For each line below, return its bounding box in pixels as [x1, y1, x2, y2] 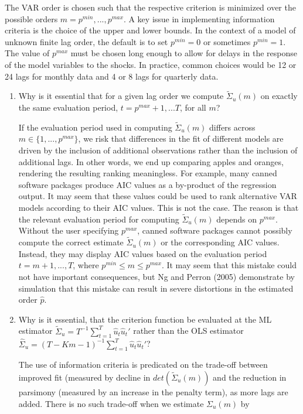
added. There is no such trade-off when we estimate [18, 397, 204, 409]
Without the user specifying [18, 224, 119, 237]
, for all [179, 101, 206, 113]
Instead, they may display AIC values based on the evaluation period [18, 247, 267, 259]
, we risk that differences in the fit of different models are [78, 132, 284, 145]
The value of [5, 47, 50, 59]
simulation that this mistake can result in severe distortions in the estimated [18, 282, 294, 294]
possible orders [5, 12, 58, 25]
